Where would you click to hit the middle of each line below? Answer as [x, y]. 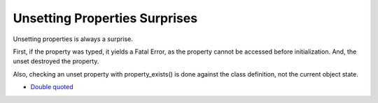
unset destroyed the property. [56, 61]
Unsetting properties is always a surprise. [73, 39]
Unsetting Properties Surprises [105, 18]
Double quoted [52, 87]
